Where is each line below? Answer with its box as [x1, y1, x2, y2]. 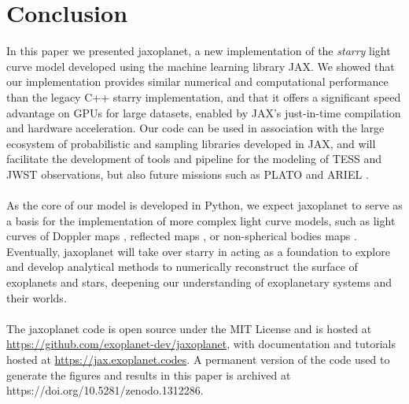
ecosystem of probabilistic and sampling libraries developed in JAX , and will [6, 135, 376, 151]
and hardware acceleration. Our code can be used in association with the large [6, 120, 385, 136]
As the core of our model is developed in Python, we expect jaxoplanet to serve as [6, 197, 403, 213]
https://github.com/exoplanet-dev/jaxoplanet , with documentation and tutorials [6, 335, 396, 352]
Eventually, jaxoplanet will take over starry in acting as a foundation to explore [6, 243, 390, 259]
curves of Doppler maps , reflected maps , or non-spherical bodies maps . [6, 228, 357, 244]
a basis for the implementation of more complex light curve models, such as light [6, 212, 396, 228]
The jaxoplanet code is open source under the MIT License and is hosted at [6, 320, 372, 336]
